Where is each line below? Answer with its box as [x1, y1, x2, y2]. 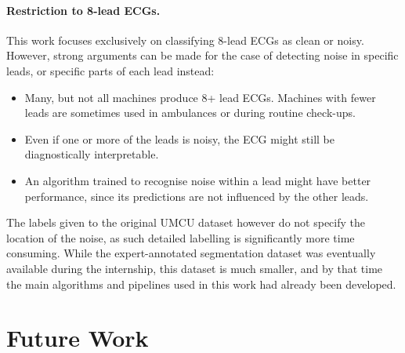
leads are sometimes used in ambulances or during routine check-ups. [24, 104, 356, 121]
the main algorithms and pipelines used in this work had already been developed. [6, 275, 396, 292]
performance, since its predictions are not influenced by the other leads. [24, 187, 369, 204]
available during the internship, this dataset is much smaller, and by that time [6, 260, 383, 276]
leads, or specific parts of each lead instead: [6, 62, 215, 78]
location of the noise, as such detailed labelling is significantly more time [6, 229, 355, 246]
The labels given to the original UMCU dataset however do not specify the [6, 214, 366, 231]
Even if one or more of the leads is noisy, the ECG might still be [24, 130, 334, 147]
